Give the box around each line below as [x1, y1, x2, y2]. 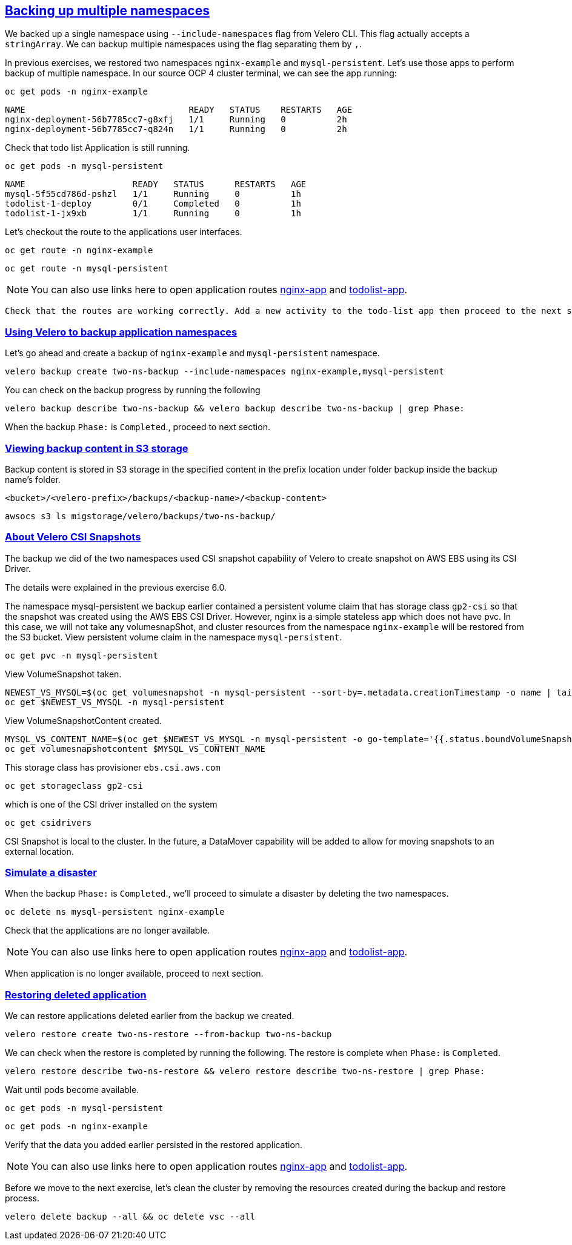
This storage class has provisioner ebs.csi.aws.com [5, 762, 221, 772]
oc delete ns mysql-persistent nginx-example [5, 907, 225, 917]
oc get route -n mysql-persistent [5, 264, 168, 274]
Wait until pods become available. [5, 1084, 139, 1095]
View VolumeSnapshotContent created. [5, 715, 162, 726]
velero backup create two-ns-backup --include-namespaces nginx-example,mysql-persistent [5, 367, 444, 377]
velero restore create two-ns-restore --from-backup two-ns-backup [5, 1029, 332, 1040]
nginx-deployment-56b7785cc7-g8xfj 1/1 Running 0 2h [5, 115, 347, 125]
